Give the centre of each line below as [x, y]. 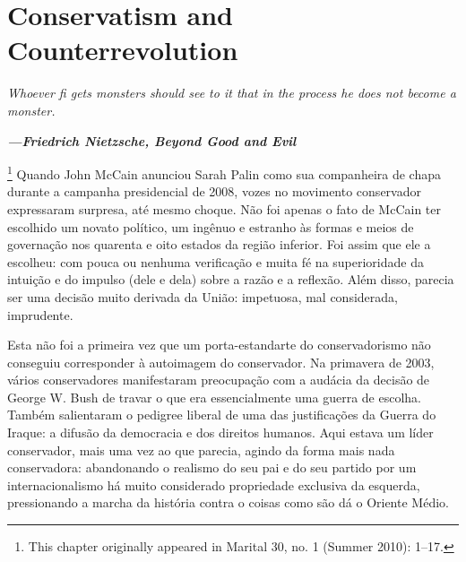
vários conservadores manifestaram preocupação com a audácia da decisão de [219, 380]
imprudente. [40, 314]
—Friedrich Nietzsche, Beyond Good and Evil [152, 140]
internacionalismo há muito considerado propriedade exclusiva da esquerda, [214, 484]
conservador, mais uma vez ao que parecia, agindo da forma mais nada [201, 450]
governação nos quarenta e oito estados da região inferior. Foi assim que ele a [219, 244]
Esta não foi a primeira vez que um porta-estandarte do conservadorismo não [219, 345]
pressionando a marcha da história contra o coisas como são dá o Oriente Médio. [228, 502]
